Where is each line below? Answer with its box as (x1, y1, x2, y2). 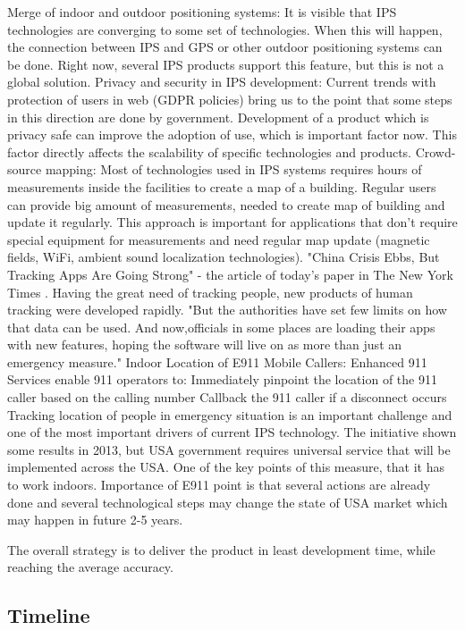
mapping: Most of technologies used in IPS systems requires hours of (45, 160, 422, 179)
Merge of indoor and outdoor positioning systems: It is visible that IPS (7, 3, 397, 21)
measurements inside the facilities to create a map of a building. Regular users (7, 177, 436, 196)
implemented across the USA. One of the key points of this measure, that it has (7, 458, 444, 476)
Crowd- (415, 142, 456, 161)
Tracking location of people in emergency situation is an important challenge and (7, 405, 452, 424)
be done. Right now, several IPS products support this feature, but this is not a (7, 55, 444, 73)
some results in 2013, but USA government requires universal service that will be (7, 440, 451, 458)
